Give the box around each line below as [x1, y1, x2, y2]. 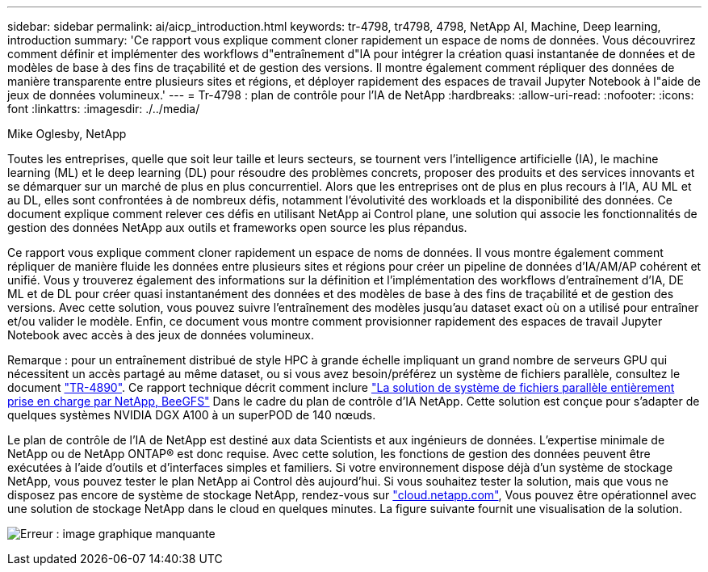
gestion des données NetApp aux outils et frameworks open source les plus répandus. [7, 221, 467, 234]
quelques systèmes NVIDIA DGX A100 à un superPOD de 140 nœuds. [7, 408, 376, 422]
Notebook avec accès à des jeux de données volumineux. [7, 328, 315, 342]
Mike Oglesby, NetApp [7, 127, 127, 141]
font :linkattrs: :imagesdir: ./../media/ [7, 102, 200, 116]
